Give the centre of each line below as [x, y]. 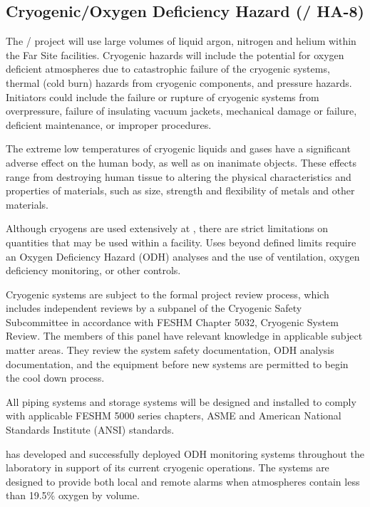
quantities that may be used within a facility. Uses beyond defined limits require [181, 242]
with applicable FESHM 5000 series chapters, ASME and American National [174, 415]
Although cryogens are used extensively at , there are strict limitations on [167, 228]
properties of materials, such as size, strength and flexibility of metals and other [180, 190]
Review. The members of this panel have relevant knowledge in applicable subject [184, 336]
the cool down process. [55, 378]
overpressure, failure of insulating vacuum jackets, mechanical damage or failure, [181, 111]
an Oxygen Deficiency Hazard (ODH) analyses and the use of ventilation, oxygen [183, 256]
